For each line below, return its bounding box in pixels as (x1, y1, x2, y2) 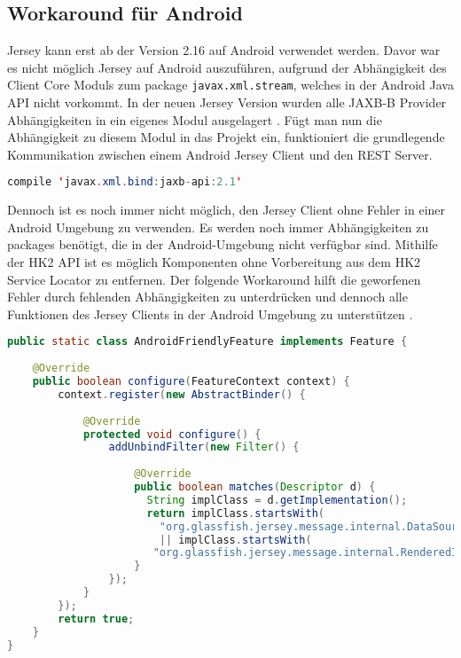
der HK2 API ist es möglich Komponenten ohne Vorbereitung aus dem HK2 (7, 253, 421, 271)
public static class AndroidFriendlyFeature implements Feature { (7, 335, 408, 349)
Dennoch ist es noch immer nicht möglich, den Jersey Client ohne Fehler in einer (7, 200, 446, 219)
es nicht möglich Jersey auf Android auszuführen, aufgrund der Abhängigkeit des (7, 58, 447, 76)
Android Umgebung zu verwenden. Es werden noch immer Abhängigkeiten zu (7, 217, 429, 236)
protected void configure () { (82, 427, 262, 441)
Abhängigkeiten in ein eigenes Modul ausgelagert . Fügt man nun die (7, 110, 382, 129)
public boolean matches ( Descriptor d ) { (134, 481, 376, 494)
